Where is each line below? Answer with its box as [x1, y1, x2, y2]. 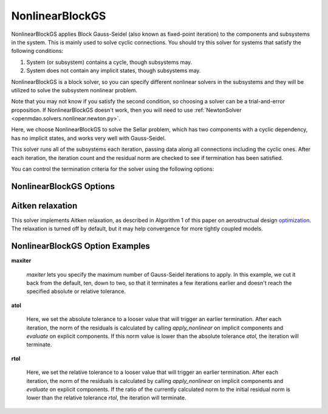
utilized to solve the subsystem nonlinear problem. [11, 86, 138, 94]
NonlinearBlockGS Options [11, 181, 115, 191]
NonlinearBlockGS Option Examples [11, 241, 150, 252]
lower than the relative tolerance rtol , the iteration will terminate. [26, 394, 186, 401]
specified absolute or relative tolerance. [26, 288, 126, 295]
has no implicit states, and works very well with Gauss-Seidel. [11, 134, 166, 142]
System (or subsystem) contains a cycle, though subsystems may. [26, 58, 193, 66]
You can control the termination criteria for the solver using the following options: [11, 165, 214, 173]
